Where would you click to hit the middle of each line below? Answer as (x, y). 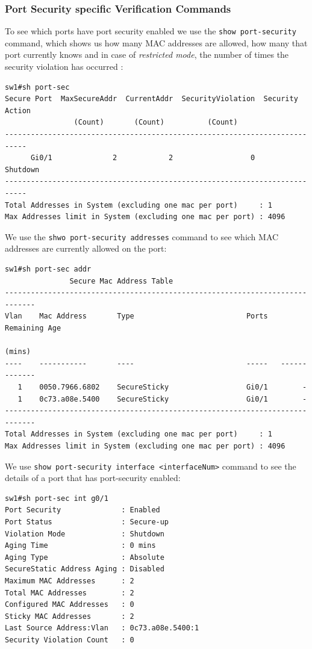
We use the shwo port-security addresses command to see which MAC (142, 236)
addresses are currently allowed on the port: (86, 248)
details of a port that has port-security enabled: (93, 478)
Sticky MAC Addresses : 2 (70, 616)
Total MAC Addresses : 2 (70, 593)
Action (18, 110)
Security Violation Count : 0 (70, 640)
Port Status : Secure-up (87, 522)
